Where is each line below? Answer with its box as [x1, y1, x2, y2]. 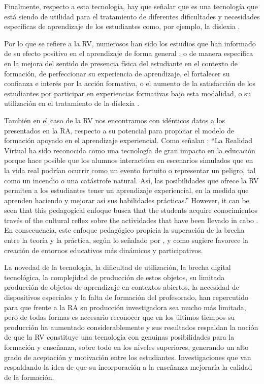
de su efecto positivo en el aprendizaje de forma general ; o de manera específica [4, 48, 253, 59]
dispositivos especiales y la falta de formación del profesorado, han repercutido [4, 292, 248, 303]
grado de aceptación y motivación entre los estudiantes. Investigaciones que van [4, 351, 251, 362]
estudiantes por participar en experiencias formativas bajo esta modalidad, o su [4, 88, 251, 98]
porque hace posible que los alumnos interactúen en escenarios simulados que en [4, 155, 253, 166]
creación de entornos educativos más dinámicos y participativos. [4, 244, 203, 255]
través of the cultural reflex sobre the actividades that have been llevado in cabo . [4, 214, 258, 225]
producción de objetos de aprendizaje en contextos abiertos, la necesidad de [4, 282, 239, 292]
